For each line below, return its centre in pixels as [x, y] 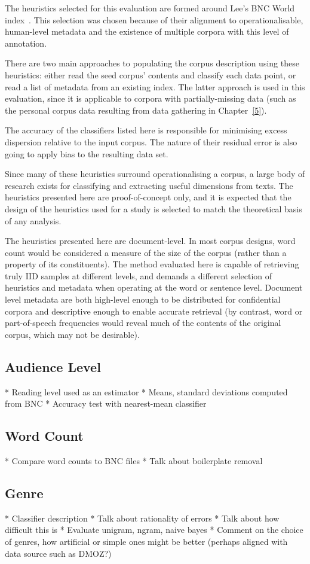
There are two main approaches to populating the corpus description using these [152, 63]
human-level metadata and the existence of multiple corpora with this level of [147, 31]
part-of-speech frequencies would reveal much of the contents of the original [143, 323]
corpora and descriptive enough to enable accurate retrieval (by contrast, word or [154, 311]
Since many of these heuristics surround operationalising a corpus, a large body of [155, 174]
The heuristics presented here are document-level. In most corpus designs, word [150, 241]
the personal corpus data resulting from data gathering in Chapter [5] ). [136, 110]
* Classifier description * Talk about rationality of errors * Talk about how [142, 518]
